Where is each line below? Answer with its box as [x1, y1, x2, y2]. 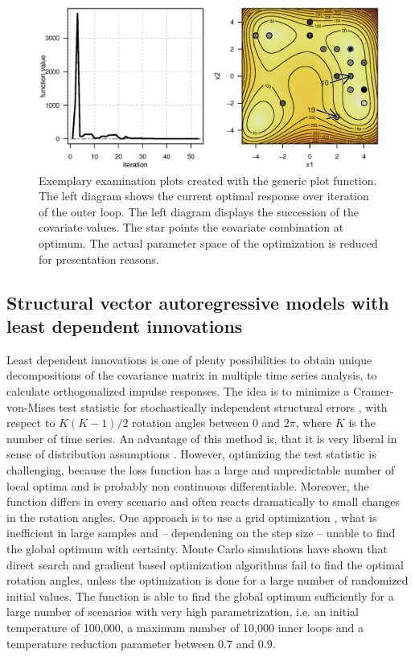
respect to [6, 414, 55, 431]
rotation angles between [132, 414, 249, 431]
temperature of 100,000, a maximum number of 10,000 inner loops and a [6, 618, 364, 635]
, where [295, 414, 332, 431]
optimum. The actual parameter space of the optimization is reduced [39, 235, 378, 252]
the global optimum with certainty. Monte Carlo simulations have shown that [6, 540, 388, 556]
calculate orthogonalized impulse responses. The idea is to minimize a [6, 383, 350, 399]
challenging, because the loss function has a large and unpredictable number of [6, 461, 395, 478]
